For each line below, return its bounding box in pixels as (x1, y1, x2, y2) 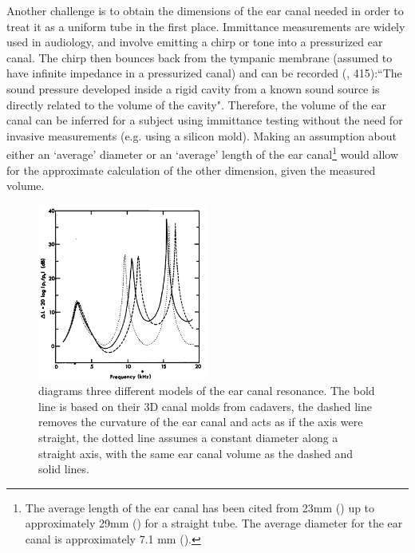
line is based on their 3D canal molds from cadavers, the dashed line (38, 397, 372, 414)
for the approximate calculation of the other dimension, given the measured (6, 161, 376, 178)
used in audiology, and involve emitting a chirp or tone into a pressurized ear (6, 34, 383, 50)
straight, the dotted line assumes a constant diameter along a (38, 429, 338, 446)
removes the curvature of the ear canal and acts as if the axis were (38, 413, 363, 430)
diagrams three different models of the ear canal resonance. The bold (38, 382, 375, 399)
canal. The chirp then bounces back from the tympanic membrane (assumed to (6, 49, 393, 65)
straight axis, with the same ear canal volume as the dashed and (38, 444, 353, 461)
